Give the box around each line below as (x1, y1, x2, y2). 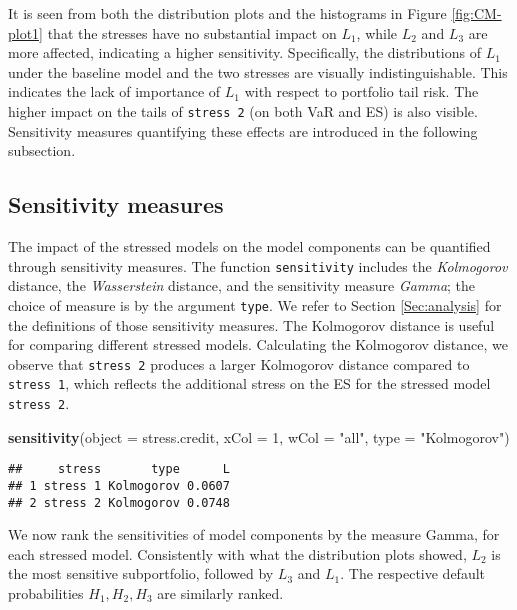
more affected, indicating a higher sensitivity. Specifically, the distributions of (8, 42, 481, 63)
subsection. (8, 140, 76, 161)
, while (356, 22, 398, 43)
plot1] (8, 22, 44, 43)
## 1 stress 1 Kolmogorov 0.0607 (8, 478, 230, 493)
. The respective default (340, 563, 486, 584)
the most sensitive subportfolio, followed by (8, 563, 274, 584)
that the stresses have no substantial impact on (47, 22, 337, 43)
